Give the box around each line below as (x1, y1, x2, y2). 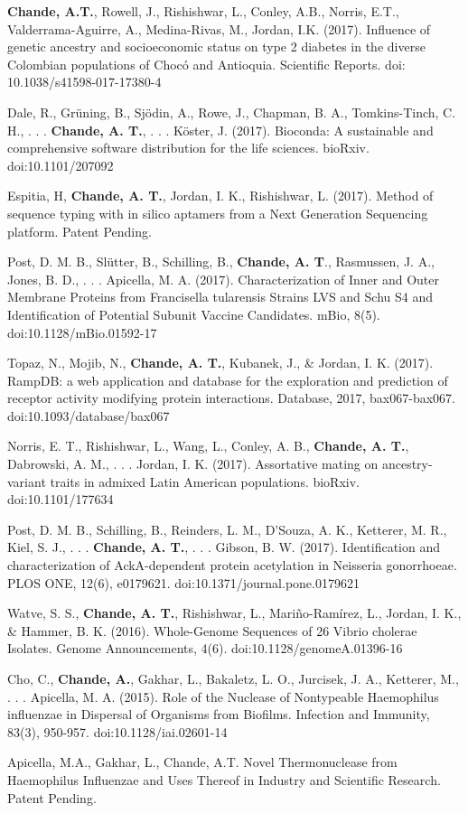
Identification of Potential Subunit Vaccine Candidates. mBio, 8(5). (7, 304, 380, 323)
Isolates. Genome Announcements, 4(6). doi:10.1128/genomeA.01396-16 (7, 639, 403, 658)
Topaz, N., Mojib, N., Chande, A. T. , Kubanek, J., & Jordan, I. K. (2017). (7, 353, 434, 372)
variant (7, 472, 46, 491)
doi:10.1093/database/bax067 (7, 406, 170, 425)
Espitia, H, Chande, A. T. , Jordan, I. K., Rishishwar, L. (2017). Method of (7, 186, 434, 205)
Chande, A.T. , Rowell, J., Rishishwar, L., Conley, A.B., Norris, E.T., (7, 2, 399, 20)
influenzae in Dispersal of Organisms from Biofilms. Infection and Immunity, (7, 705, 430, 724)
